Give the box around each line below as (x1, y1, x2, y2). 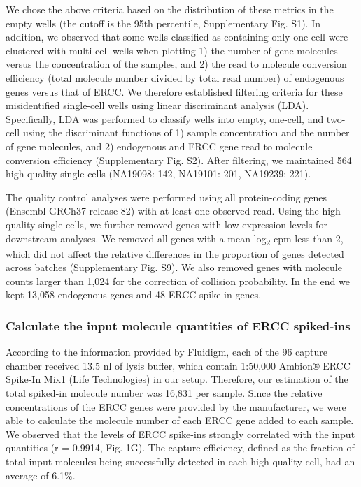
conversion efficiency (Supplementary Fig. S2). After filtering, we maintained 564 (6, 152, 352, 167)
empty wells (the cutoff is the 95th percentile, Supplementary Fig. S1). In (6, 15, 320, 30)
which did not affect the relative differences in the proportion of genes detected (6, 246, 344, 261)
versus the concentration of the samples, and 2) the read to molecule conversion (6, 57, 347, 71)
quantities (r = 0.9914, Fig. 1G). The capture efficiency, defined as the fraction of (6, 440, 355, 455)
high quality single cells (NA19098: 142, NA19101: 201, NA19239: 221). (6, 166, 311, 181)
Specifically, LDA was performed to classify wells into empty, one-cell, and (6, 111, 324, 126)
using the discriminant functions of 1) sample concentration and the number (22, 125, 350, 140)
